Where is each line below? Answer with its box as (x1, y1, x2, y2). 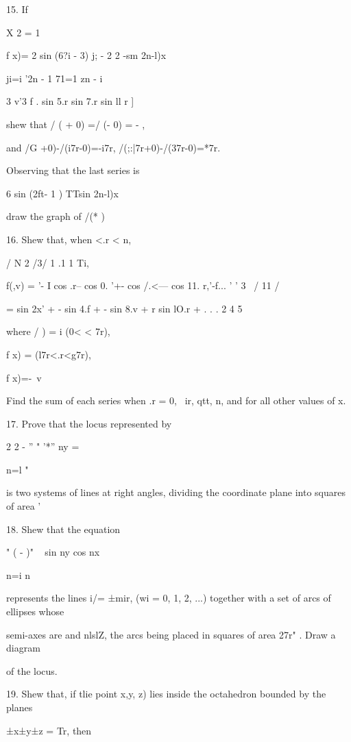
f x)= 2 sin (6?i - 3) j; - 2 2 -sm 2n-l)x (6, 48, 167, 62)
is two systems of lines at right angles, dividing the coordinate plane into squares (6, 485, 346, 499)
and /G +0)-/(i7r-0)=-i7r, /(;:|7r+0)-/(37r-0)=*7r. (6, 140, 221, 154)
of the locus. (6, 663, 58, 678)
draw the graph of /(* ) (6, 209, 105, 223)
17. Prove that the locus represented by (6, 416, 172, 430)
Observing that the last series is (6, 163, 140, 177)
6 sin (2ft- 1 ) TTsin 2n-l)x (6, 186, 119, 200)
